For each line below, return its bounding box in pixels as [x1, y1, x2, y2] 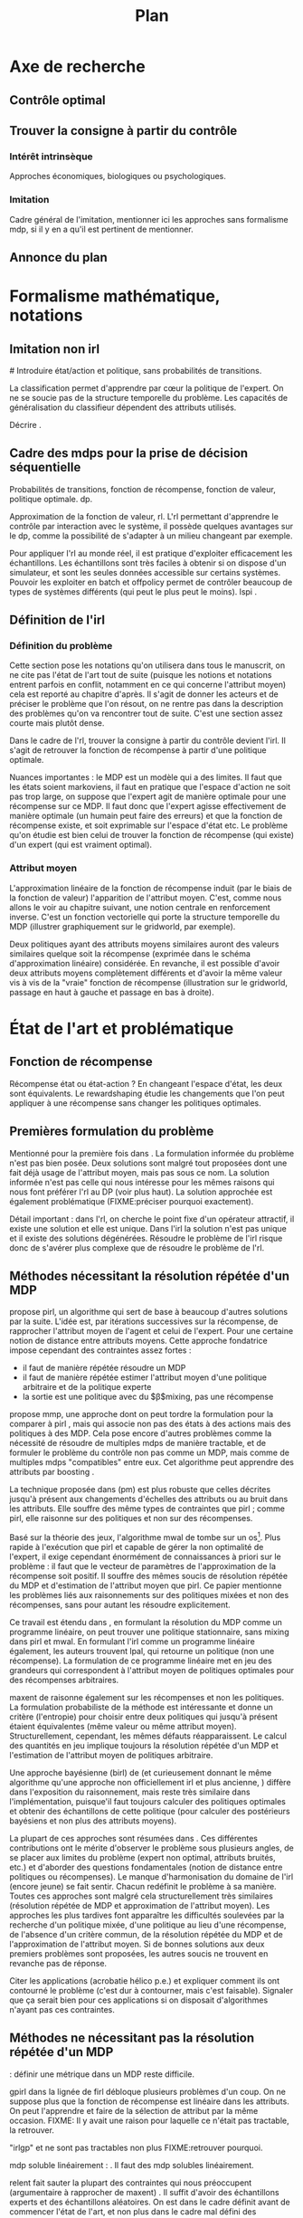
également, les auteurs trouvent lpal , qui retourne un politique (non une [9, 1646, 275, 1657]
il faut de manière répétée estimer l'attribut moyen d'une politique [22, 1372, 267, 1383]
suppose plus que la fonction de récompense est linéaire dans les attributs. [9, 2096, 289, 2107]
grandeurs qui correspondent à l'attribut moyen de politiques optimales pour [9, 1665, 295, 1676]
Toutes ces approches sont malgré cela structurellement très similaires [9, 1890, 273, 1901]
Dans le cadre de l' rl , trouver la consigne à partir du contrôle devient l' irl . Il [9, 735, 287, 747]
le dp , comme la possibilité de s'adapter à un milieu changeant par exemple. [9, 530, 293, 541]
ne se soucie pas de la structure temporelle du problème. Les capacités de [9, 392, 288, 403]
